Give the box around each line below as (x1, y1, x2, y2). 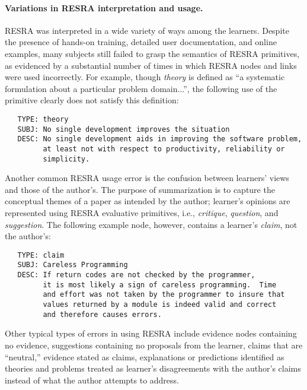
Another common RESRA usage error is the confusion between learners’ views (5, 172, 289, 184)
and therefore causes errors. (43, 310, 162, 319)
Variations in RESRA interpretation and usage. (5, 1, 203, 14)
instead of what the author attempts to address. (5, 373, 179, 386)
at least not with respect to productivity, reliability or (43, 144, 285, 153)
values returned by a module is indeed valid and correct (43, 300, 277, 309)
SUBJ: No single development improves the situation (17, 125, 230, 134)
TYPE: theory (17, 115, 69, 123)
